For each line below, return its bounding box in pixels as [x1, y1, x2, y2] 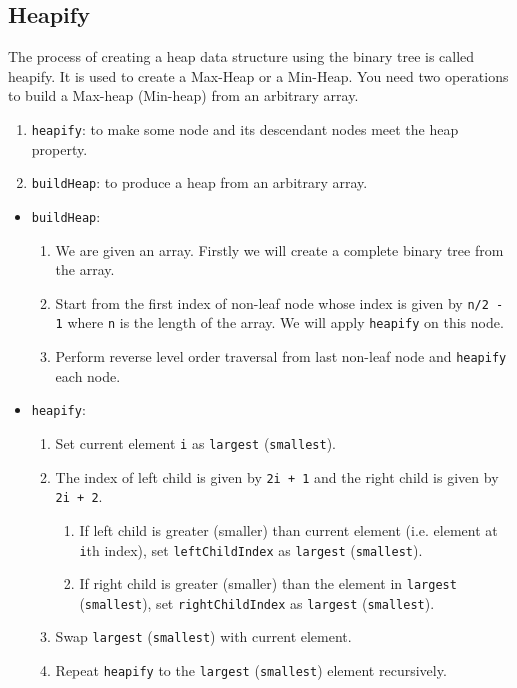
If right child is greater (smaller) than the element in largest [79, 573, 457, 594]
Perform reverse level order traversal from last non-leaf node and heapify [55, 346, 507, 367]
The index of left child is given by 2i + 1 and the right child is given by [55, 466, 499, 487]
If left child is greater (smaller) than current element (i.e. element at [79, 519, 498, 540]
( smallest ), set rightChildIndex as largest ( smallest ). [79, 592, 435, 613]
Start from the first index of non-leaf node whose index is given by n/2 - [55, 292, 504, 313]
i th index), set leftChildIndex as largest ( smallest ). [79, 539, 423, 560]
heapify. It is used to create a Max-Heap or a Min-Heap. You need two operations [8, 65, 509, 86]
